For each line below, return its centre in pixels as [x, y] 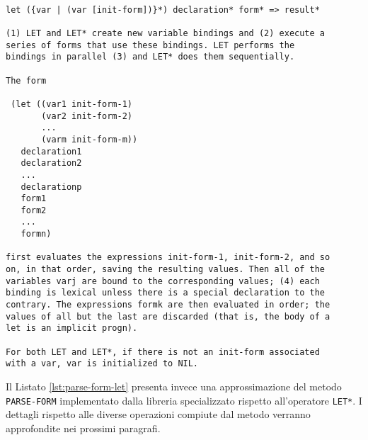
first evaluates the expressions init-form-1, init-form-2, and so [168, 258]
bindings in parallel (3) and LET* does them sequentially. [150, 57]
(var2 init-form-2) [87, 116]
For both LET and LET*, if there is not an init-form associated [163, 352]
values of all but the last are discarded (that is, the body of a [168, 316]
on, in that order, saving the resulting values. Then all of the [166, 270]
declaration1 [51, 151]
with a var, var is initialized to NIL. [102, 364]
